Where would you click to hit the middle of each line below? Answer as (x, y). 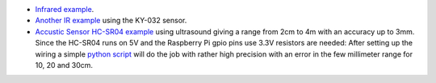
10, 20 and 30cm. (64, 65)
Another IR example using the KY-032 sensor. (111, 21)
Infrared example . (65, 9)
